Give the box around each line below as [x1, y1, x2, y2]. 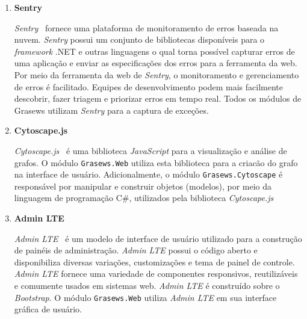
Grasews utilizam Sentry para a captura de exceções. [14, 104, 209, 116]
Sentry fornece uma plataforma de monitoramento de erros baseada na [14, 21, 279, 34]
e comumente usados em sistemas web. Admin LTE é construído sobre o [14, 279, 280, 291]
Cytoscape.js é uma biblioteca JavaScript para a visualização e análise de [14, 144, 287, 156]
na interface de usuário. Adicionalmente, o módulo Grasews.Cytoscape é [14, 168, 283, 181]
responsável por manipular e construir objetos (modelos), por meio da [14, 179, 272, 192]
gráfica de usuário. [14, 303, 82, 315]
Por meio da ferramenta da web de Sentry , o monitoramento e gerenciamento [14, 68, 299, 81]
